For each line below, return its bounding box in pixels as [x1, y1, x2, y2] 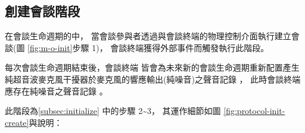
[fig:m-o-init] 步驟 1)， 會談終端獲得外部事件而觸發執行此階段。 [27, 41, 269, 53]
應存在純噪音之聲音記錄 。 [5, 84, 108, 97]
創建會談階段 [5, 2, 80, 20]
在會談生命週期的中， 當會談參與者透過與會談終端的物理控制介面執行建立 [5, 30, 291, 42]
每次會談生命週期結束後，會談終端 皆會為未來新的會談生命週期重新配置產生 [5, 61, 300, 74]
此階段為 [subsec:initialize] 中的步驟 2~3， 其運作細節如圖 [5, 104, 221, 117]
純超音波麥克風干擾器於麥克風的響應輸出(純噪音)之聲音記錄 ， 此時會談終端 [5, 72, 301, 85]
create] [5, 116, 29, 128]
